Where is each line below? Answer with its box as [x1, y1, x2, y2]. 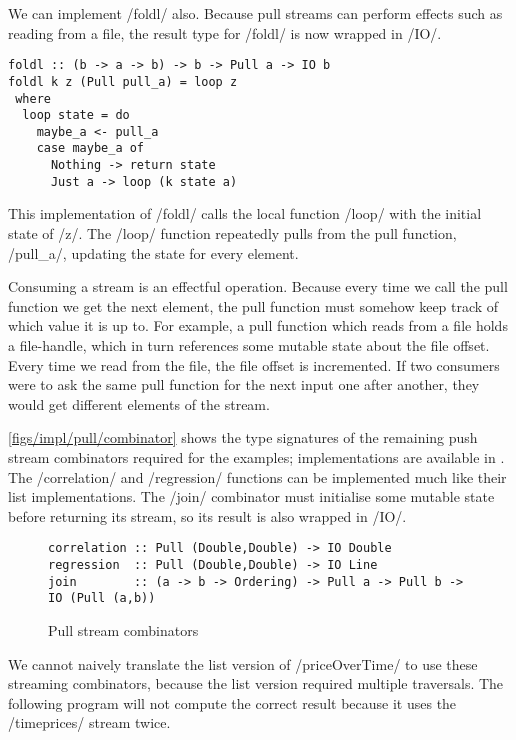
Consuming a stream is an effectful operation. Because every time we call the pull [8, 276, 508, 297]
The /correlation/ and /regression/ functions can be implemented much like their [8, 466, 507, 487]
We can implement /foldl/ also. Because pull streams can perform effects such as [8, 3, 503, 23]
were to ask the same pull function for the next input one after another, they [8, 374, 480, 395]
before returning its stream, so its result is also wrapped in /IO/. [8, 505, 407, 526]
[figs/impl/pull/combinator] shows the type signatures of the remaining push [8, 427, 478, 448]
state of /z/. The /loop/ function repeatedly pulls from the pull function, [8, 223, 457, 244]
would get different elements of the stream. [8, 393, 270, 414]
